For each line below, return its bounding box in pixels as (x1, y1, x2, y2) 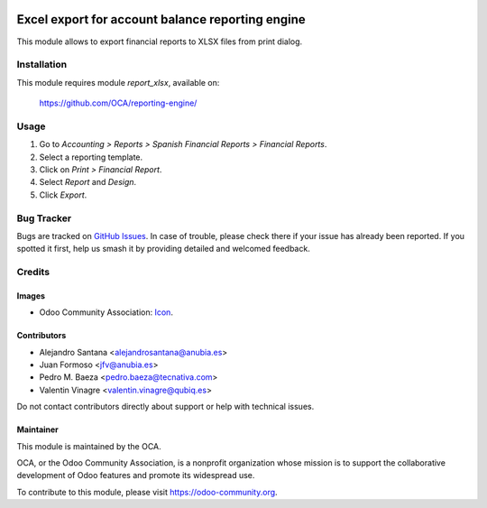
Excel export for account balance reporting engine (16, 12, 306, 27)
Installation (16, 59, 68, 71)
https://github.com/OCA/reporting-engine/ (39, 97, 198, 108)
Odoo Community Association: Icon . (39, 307, 173, 318)
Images (16, 290, 45, 301)
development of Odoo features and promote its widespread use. (16, 470, 255, 481)
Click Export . (39, 189, 87, 200)
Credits (16, 266, 50, 279)
